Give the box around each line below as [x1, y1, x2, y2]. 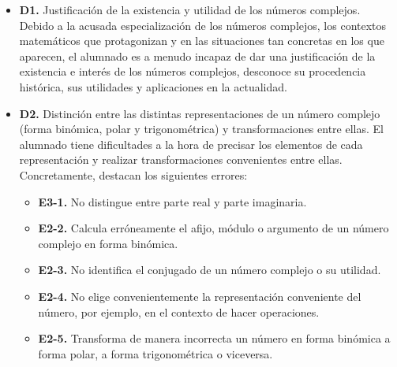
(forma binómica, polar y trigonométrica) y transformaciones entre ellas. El [19, 120, 384, 137]
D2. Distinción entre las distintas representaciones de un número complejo [19, 105, 380, 121]
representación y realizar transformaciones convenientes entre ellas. [19, 151, 343, 168]
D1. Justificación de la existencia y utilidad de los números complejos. [19, 2, 361, 17]
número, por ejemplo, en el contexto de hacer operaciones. [38, 303, 320, 320]
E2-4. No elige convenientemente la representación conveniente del [38, 287, 361, 304]
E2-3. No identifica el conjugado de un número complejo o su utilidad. [38, 261, 381, 278]
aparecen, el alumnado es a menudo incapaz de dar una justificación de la [19, 47, 376, 64]
